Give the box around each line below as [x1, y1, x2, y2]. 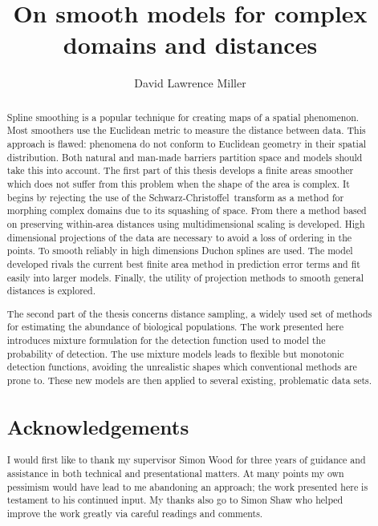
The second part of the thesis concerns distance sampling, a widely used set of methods [6, 306, 372, 320]
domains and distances [63, 28, 318, 61]
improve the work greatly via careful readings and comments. [6, 506, 263, 520]
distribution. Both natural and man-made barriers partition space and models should [6, 150, 363, 164]
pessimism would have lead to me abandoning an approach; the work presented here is [6, 479, 368, 493]
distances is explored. [6, 284, 96, 297]
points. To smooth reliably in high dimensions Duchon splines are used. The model [6, 244, 353, 257]
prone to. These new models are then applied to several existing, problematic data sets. [6, 374, 372, 387]
